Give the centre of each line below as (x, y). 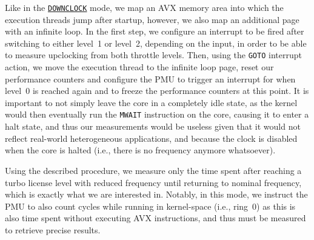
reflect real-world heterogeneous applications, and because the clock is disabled (151, 138)
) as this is (276, 206)
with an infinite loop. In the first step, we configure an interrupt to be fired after (155, 31)
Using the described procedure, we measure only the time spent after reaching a (153, 170)
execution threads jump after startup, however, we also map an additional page (152, 19)
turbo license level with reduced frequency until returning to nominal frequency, (153, 182)
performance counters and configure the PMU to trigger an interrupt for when (150, 78)
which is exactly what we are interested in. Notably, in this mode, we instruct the (156, 194)
